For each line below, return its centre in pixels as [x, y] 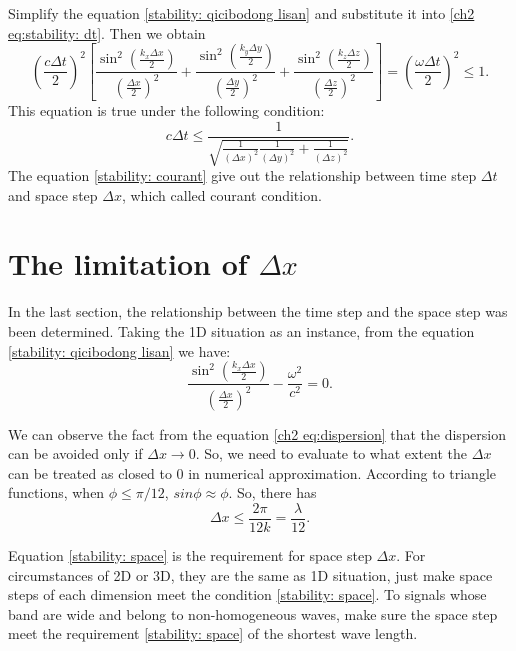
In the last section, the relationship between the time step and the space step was [258, 311]
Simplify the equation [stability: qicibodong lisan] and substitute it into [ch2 [241, 13]
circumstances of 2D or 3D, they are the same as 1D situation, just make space [250, 574]
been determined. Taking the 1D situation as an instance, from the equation [241, 331]
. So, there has [272, 492]
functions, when [56, 492]
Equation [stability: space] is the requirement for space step [190, 555]
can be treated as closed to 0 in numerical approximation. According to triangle [252, 472]
